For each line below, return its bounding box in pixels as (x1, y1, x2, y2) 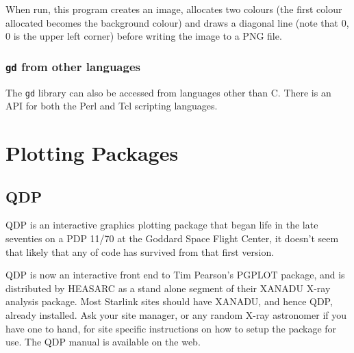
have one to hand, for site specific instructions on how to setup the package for (5, 321, 337, 335)
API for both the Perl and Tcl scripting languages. (5, 99, 218, 113)
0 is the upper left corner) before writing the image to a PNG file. (5, 29, 282, 43)
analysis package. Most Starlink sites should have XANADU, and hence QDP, (5, 294, 333, 309)
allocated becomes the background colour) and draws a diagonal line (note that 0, (5, 15, 349, 29)
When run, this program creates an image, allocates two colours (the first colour (5, 2, 342, 16)
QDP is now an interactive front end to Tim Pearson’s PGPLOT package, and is (5, 267, 345, 282)
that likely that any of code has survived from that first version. (5, 244, 275, 259)
